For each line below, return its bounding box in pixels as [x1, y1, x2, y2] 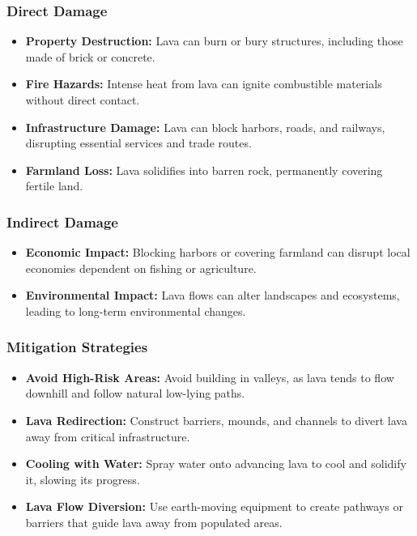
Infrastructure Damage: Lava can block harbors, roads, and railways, [25, 118, 385, 135]
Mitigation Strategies [6, 337, 148, 357]
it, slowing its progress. [25, 470, 140, 487]
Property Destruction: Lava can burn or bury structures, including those [25, 32, 403, 49]
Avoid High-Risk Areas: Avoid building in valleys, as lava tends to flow [25, 368, 394, 385]
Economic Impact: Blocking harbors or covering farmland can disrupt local [25, 244, 411, 261]
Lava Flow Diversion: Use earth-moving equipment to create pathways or [25, 498, 403, 515]
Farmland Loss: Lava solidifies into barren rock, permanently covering [25, 161, 383, 178]
